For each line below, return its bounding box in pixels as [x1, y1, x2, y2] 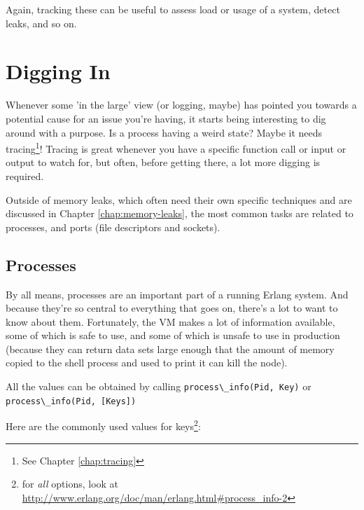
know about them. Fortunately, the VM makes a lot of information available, [6, 314, 335, 329]
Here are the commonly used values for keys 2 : [6, 417, 201, 434]
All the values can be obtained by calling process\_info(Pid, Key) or [6, 379, 311, 394]
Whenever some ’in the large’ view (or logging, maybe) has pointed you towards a [6, 97, 357, 112]
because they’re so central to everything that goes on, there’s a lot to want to [6, 301, 338, 315]
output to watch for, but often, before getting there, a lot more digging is [6, 155, 321, 170]
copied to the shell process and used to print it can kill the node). [6, 355, 288, 370]
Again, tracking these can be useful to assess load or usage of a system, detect [6, 2, 340, 16]
